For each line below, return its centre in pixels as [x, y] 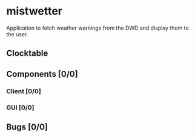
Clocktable [27, 54]
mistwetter [34, 11]
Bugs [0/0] [27, 127]
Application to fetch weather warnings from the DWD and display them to [97, 28]
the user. [17, 34]
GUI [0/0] [20, 107]
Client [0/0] [24, 91]
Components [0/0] [42, 74]
